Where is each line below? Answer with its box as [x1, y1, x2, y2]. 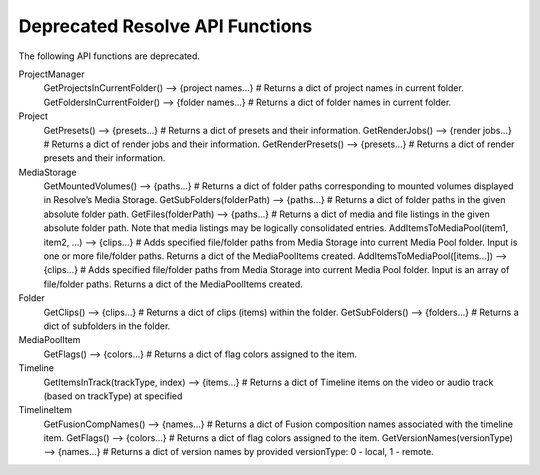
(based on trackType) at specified [43, 390, 183, 402]
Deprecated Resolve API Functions [18, 15, 313, 37]
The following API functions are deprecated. [18, 50, 200, 62]
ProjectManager [18, 68, 85, 80]
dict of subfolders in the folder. [43, 320, 171, 332]
